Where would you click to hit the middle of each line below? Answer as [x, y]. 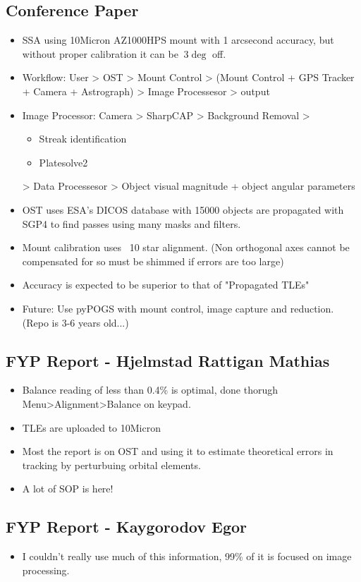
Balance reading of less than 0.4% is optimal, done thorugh [150, 390]
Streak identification [83, 139]
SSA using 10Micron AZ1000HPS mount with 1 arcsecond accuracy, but [178, 40]
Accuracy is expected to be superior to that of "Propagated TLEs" [166, 285]
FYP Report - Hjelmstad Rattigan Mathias [168, 360]
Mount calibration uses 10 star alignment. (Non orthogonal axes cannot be [186, 247]
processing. [46, 570]
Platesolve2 [63, 162]
